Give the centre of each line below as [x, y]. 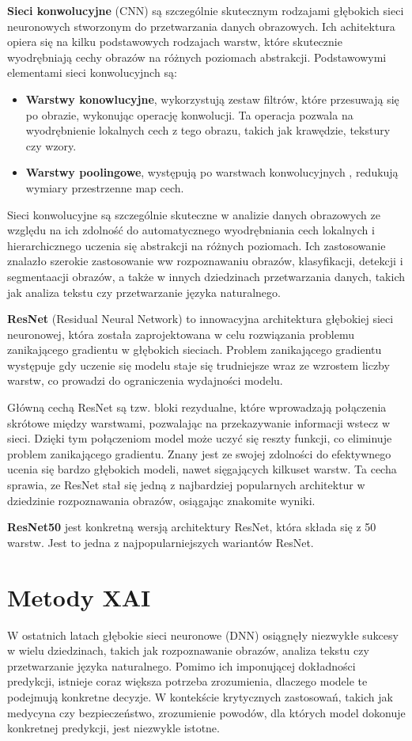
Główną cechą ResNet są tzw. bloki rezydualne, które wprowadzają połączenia [197, 407]
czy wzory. [51, 145]
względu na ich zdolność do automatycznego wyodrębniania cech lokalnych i [191, 230]
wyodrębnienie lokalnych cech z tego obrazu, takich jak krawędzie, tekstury [208, 130]
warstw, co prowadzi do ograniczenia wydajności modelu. [145, 380]
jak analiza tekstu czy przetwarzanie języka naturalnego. [144, 292]
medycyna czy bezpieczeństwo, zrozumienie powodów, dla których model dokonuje [206, 712]
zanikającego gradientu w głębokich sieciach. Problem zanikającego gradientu [195, 350]
